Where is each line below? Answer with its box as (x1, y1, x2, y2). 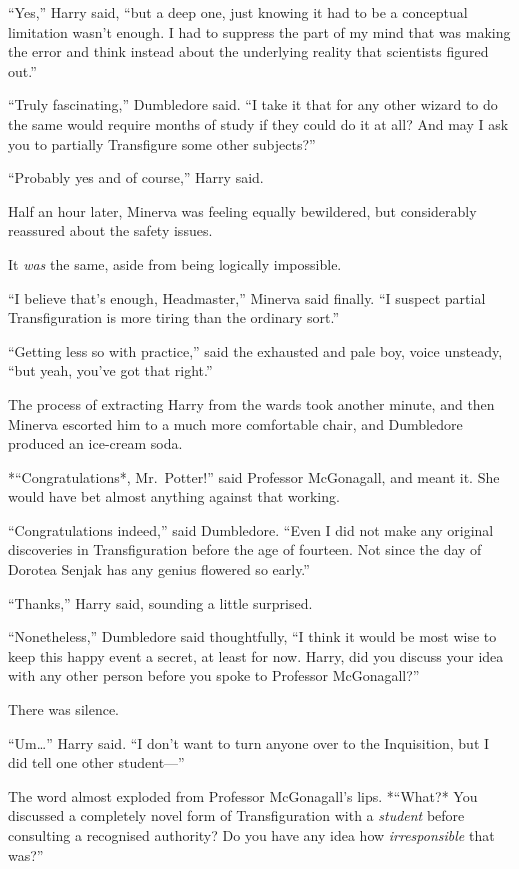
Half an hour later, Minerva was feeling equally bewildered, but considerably (8, 200, 477, 221)
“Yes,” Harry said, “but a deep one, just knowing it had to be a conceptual (8, 2, 468, 22)
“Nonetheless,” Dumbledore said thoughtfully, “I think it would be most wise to (8, 626, 497, 647)
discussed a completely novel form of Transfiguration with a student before (8, 805, 465, 826)
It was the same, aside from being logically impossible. (8, 253, 342, 274)
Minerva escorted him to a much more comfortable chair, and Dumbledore (8, 413, 463, 434)
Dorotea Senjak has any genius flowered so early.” (8, 559, 310, 580)
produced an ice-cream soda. (8, 433, 183, 454)
